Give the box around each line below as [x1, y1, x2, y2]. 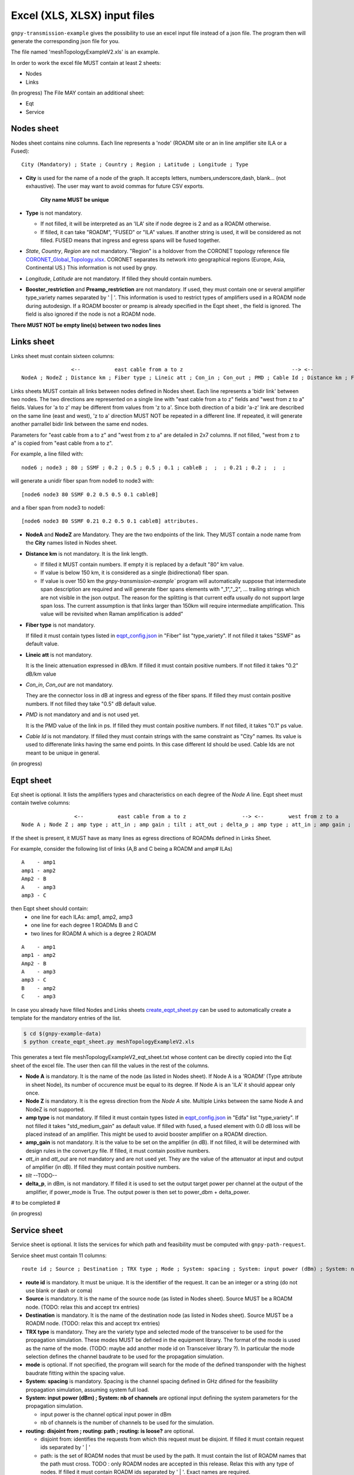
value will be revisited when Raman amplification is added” [40, 611, 183, 618]
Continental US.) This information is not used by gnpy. [25, 264, 158, 271]
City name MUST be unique [40, 196, 109, 203]
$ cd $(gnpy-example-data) [23, 1030, 101, 1037]
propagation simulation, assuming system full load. [25, 1386, 150, 1393]
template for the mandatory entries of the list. [11, 1015, 122, 1022]
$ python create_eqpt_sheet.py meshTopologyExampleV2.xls [23, 1038, 195, 1045]
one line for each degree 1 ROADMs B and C [31, 922, 138, 929]
